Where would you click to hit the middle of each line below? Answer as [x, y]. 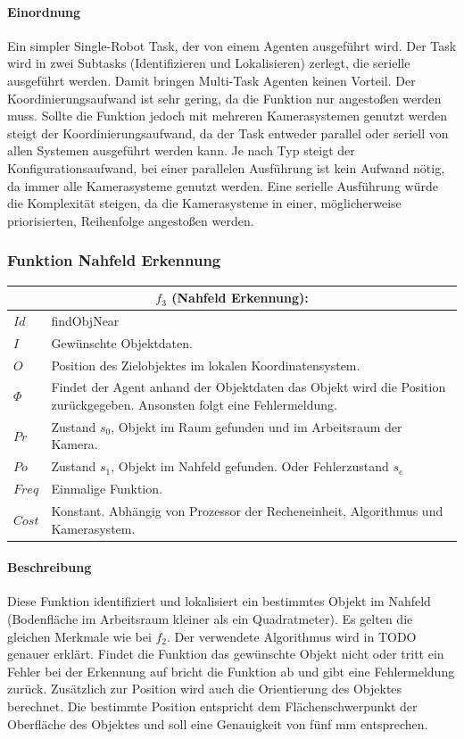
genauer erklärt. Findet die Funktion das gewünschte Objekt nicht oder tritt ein [226, 654]
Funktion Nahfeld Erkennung [114, 260]
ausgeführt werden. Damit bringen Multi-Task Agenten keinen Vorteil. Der [211, 80]
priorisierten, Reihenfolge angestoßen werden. [131, 220]
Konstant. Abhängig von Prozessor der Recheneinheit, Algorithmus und [247, 510]
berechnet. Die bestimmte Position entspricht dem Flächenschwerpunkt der [212, 706]
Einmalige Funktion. [107, 489]
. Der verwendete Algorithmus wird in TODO [292, 636]
